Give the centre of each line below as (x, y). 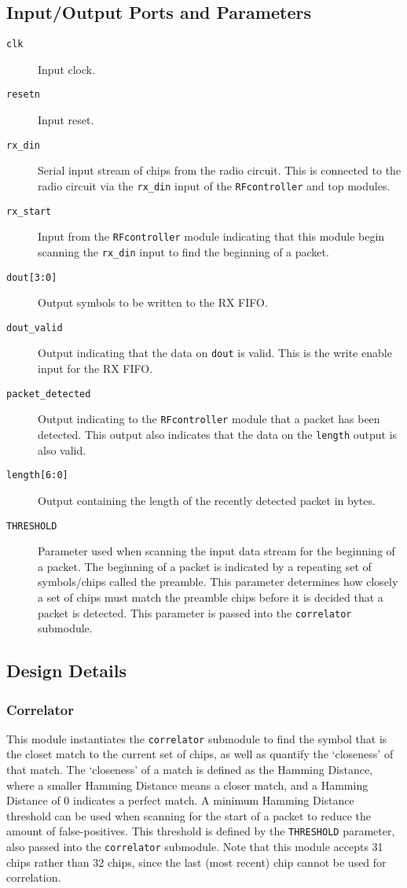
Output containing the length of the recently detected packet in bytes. (207, 500)
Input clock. (67, 69)
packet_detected (49, 394)
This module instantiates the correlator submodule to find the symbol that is (197, 738)
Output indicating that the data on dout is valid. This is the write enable (215, 353)
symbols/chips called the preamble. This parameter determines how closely (218, 582)
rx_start (29, 211)
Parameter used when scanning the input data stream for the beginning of (216, 551)
